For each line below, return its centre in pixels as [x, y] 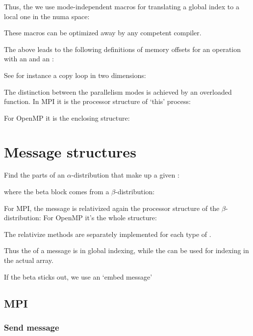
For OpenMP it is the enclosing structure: [67, 117]
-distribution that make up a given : [125, 175]
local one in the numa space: [47, 16]
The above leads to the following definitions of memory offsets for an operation [123, 49]
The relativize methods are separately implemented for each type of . [108, 234]
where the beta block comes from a [57, 192]
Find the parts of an [34, 175]
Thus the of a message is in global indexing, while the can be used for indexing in [126, 250]
